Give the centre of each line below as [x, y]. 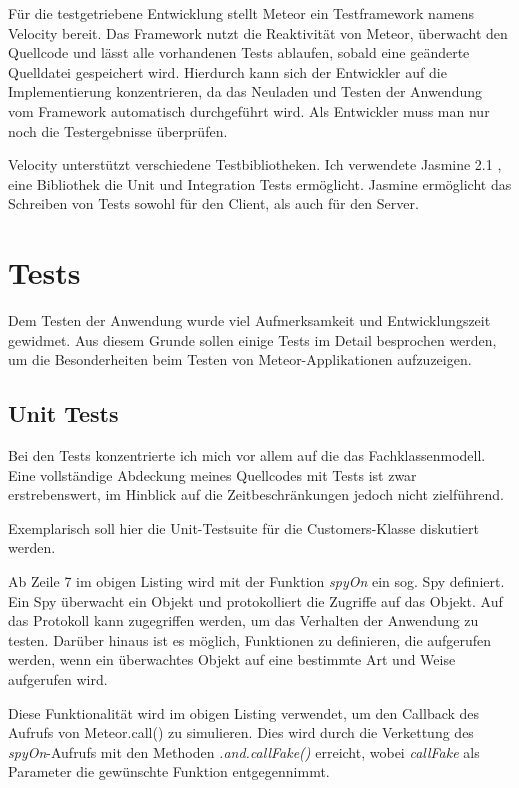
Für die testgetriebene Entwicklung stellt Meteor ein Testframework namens [241, 13]
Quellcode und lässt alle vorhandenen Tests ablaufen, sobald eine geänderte [239, 52]
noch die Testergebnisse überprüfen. [118, 130]
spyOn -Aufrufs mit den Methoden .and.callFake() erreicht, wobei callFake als [244, 751]
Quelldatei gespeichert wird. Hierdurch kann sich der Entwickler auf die [227, 71]
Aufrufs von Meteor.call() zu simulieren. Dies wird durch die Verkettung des [241, 732]
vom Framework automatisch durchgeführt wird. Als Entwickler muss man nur [249, 110]
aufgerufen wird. [58, 678]
